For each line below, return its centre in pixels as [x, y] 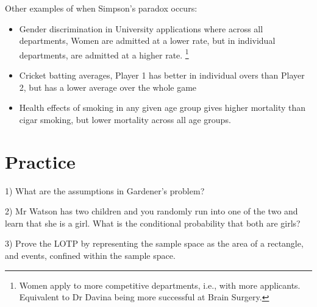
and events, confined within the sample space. [90, 255]
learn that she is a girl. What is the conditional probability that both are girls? [153, 223]
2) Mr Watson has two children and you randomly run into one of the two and [151, 211]
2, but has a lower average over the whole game [108, 87]
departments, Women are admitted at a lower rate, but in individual [147, 41]
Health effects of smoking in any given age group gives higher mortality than [162, 108]
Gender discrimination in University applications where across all [141, 28]
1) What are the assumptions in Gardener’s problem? [105, 190]
